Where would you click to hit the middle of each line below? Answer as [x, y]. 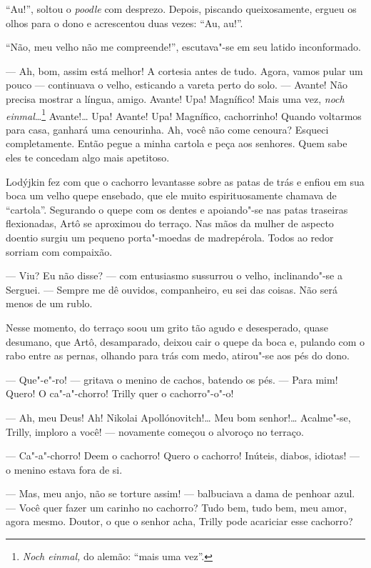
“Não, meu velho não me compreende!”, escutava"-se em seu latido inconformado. [183, 47]
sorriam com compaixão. [59, 251]
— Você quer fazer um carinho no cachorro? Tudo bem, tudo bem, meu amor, [176, 507]
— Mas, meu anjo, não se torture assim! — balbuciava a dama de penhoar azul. [181, 493]
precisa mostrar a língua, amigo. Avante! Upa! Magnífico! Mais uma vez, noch [175, 98]
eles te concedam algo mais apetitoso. [88, 157]
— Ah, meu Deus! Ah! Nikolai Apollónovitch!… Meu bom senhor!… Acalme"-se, [178, 417]
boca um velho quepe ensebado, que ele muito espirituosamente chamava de [171, 195]
